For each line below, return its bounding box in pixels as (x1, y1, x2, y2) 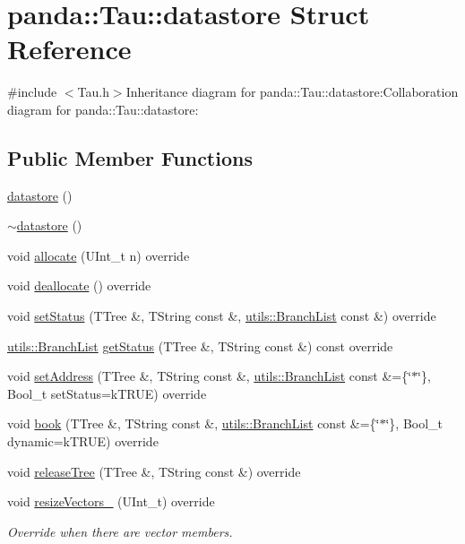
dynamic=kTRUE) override (7, 432, 159, 451)
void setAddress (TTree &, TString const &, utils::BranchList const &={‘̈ (7, 367, 412, 385)
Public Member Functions (7, 143, 253, 171)
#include (7, 82, 57, 101)
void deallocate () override (7, 276, 151, 295)
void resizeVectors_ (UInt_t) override (7, 492, 215, 511)
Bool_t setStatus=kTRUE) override (7, 384, 207, 402)
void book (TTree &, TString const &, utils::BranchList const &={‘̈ (7, 414, 380, 433)
